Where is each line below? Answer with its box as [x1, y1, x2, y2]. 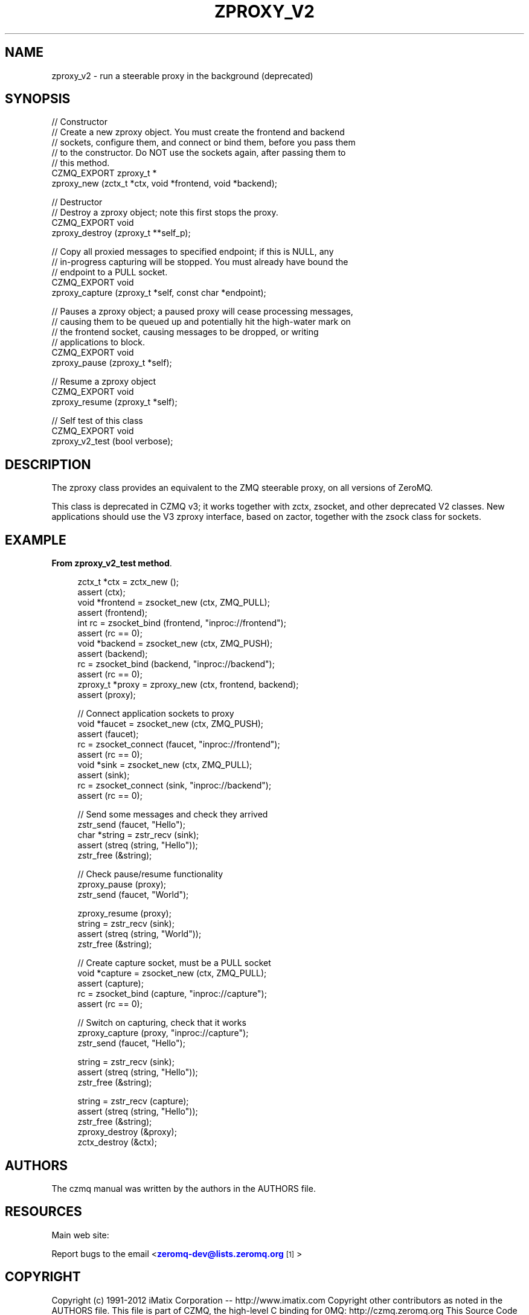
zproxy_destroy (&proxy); [77, 1127, 177, 1137]
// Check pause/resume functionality [77, 869, 223, 880]
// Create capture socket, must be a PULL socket [77, 958, 271, 968]
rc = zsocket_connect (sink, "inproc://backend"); [77, 780, 272, 791]
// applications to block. [51, 337, 146, 348]
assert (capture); [77, 978, 144, 989]
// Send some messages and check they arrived [77, 809, 268, 820]
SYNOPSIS [5, 91, 71, 107]
